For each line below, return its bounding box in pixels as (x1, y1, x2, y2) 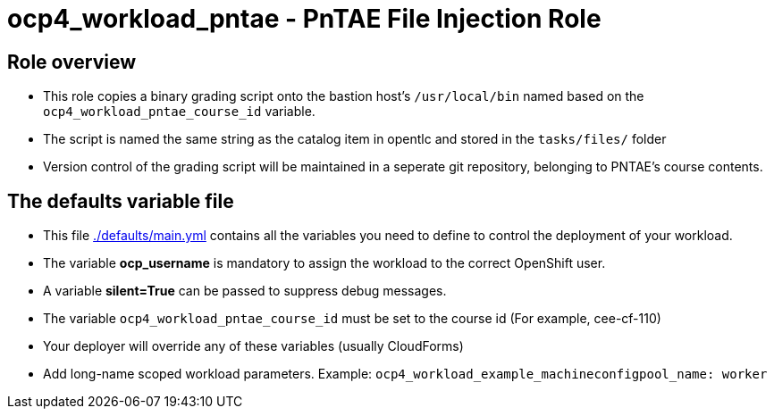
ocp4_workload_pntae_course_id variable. (43, 104, 315, 120)
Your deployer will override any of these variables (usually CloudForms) (43, 338, 464, 354)
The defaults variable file (7, 189, 234, 212)
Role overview (7, 50, 137, 73)
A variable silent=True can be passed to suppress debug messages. (43, 283, 447, 299)
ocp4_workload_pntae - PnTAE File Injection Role (7, 4, 602, 34)
